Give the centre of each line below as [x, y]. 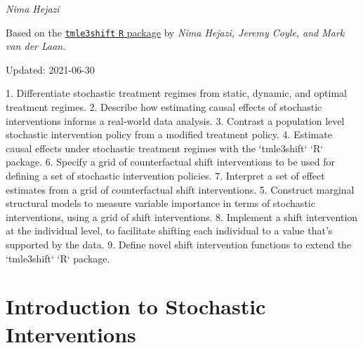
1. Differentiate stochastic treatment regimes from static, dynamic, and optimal [176, 93]
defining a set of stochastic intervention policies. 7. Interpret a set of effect [165, 175]
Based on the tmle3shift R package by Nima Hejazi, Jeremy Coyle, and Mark [175, 32]
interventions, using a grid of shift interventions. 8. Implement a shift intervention [182, 216]
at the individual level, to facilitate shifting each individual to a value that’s [169, 230]
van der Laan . [36, 46]
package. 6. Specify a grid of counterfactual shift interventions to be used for [171, 162]
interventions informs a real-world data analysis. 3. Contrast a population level [175, 120]
